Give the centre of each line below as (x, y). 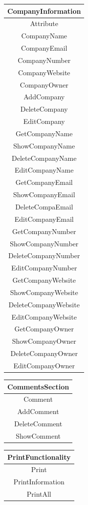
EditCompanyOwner (44, 365)
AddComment (38, 411)
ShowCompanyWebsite (44, 292)
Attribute (44, 23)
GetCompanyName (44, 133)
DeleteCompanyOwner (44, 353)
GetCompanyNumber (44, 231)
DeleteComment (38, 424)
